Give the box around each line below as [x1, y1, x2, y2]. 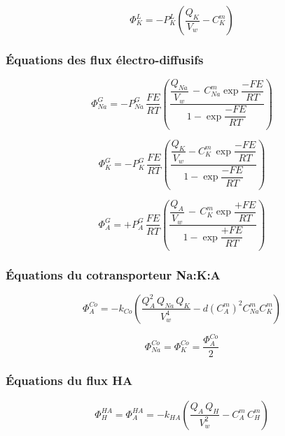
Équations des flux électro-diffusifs [6, 50, 204, 68]
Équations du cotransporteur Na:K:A [6, 266, 221, 283]
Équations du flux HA [6, 372, 133, 389]
